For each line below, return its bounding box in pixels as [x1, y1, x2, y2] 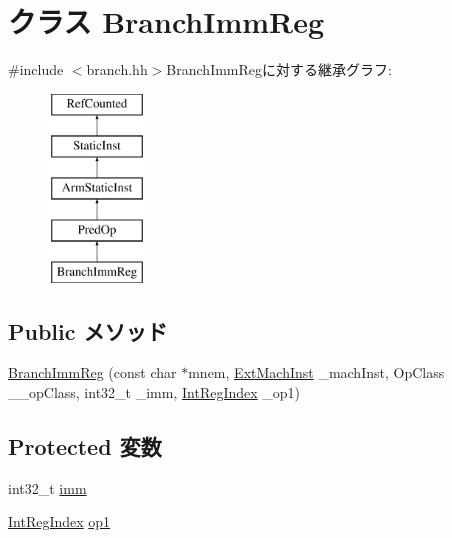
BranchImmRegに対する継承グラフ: [166, 59, 392, 80]
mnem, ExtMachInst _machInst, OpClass [188, 362, 445, 383]
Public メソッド [8, 315, 168, 346]
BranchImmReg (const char [8, 362, 177, 383]
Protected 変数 [8, 431, 162, 462]
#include [8, 59, 64, 80]
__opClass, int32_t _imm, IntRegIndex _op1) [8, 382, 301, 403]
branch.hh [86, 59, 148, 80]
